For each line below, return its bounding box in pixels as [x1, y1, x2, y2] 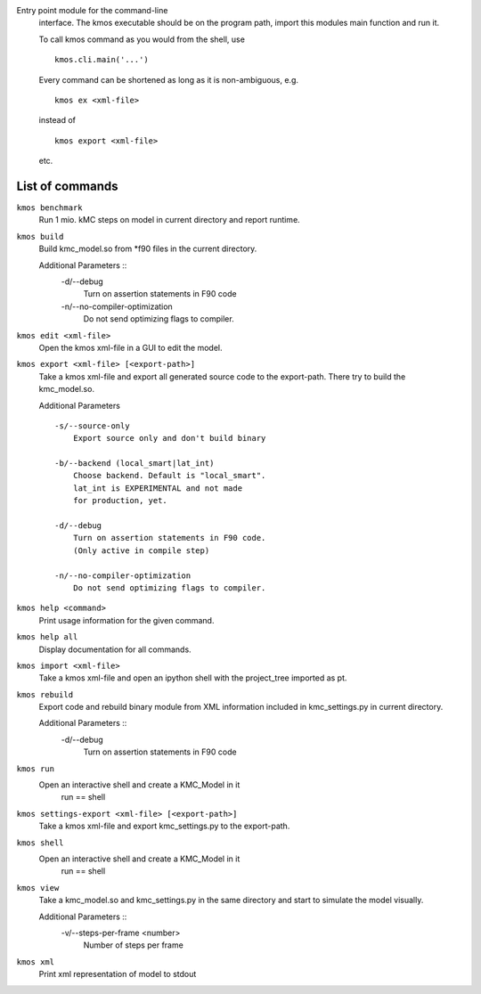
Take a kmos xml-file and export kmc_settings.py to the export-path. [38, 820, 290, 832]
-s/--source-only [54, 420, 130, 431]
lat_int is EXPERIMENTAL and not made [72, 483, 243, 493]
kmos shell [16, 837, 64, 848]
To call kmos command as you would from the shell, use [38, 34, 245, 45]
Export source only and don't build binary [72, 433, 266, 444]
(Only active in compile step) [72, 545, 210, 556]
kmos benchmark [16, 203, 84, 213]
